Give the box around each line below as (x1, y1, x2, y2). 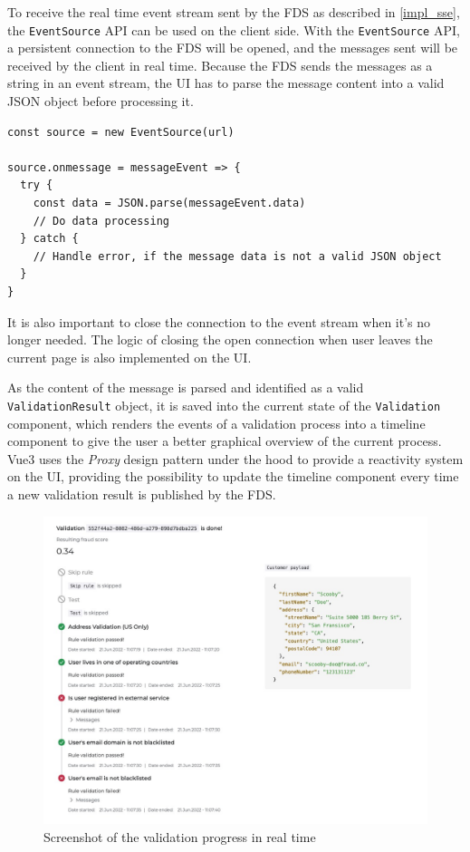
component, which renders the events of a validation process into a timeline (7, 413, 426, 432)
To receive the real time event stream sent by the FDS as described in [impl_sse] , (7, 3, 460, 21)
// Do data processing (33, 214, 169, 228)
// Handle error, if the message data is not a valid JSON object (33, 249, 442, 263)
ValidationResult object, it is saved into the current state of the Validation (7, 395, 441, 414)
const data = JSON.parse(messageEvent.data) (33, 197, 306, 209)
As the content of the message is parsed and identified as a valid (7, 378, 364, 397)
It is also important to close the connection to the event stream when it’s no (7, 312, 431, 331)
